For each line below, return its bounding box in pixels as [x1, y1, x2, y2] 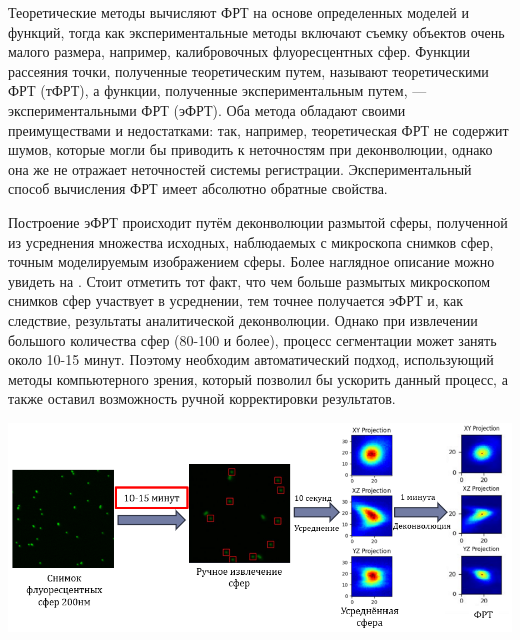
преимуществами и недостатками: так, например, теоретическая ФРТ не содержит [8, 119, 509, 140]
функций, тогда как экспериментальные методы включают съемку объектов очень [8, 21, 505, 42]
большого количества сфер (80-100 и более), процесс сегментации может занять [8, 329, 497, 350]
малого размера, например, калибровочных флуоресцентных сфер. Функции [8, 41, 471, 62]
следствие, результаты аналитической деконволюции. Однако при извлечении [8, 309, 478, 330]
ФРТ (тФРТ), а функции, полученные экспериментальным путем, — [8, 80, 427, 101]
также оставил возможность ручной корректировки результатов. [8, 388, 396, 409]
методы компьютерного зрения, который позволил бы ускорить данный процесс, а [8, 368, 508, 389]
